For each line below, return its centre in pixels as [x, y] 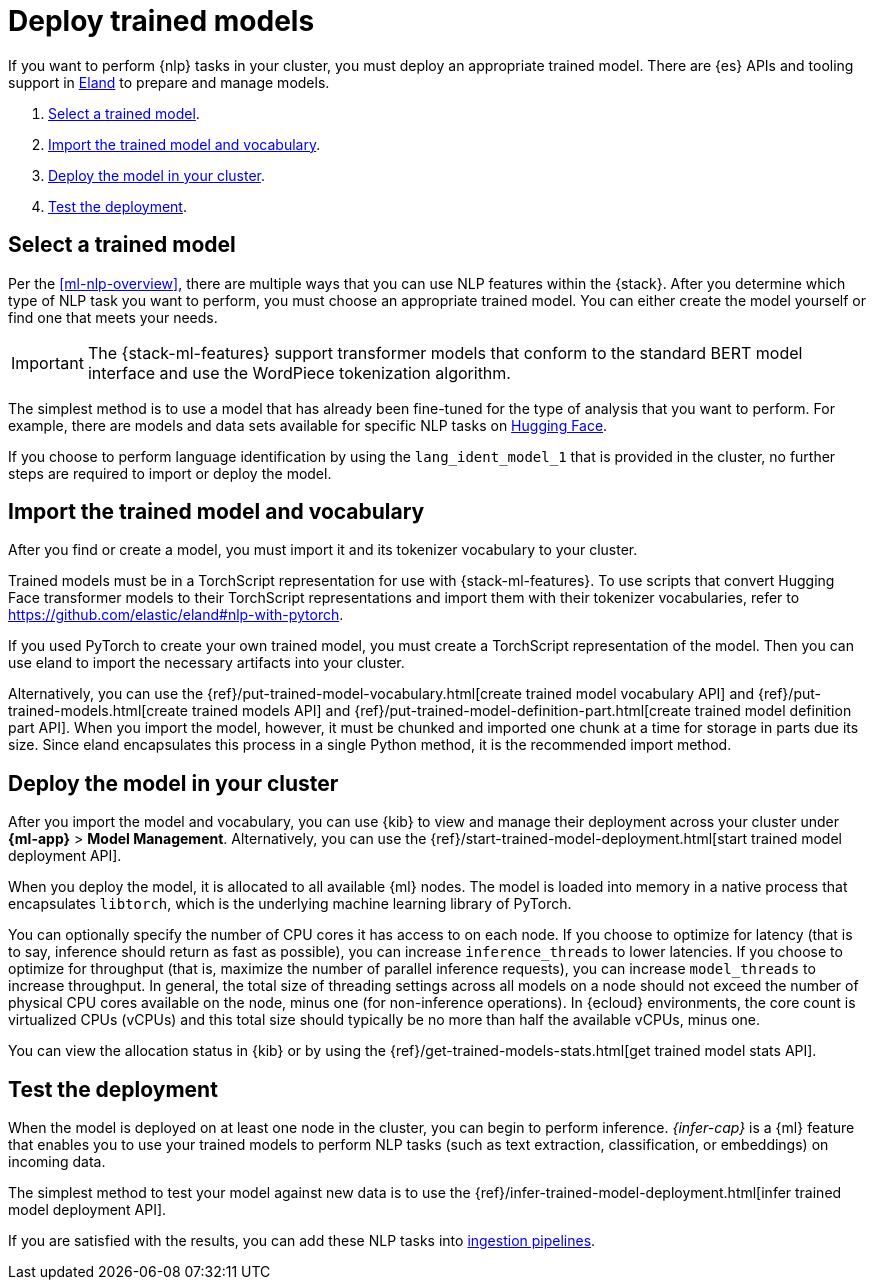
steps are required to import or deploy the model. [170, 473]
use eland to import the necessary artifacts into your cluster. [206, 663]
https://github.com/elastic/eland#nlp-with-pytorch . [176, 615]
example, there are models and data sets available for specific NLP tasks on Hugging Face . [308, 425]
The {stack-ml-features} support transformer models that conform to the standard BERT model [445, 352]
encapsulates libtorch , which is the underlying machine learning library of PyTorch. [290, 904]
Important [47, 362]
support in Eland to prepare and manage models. [169, 82]
